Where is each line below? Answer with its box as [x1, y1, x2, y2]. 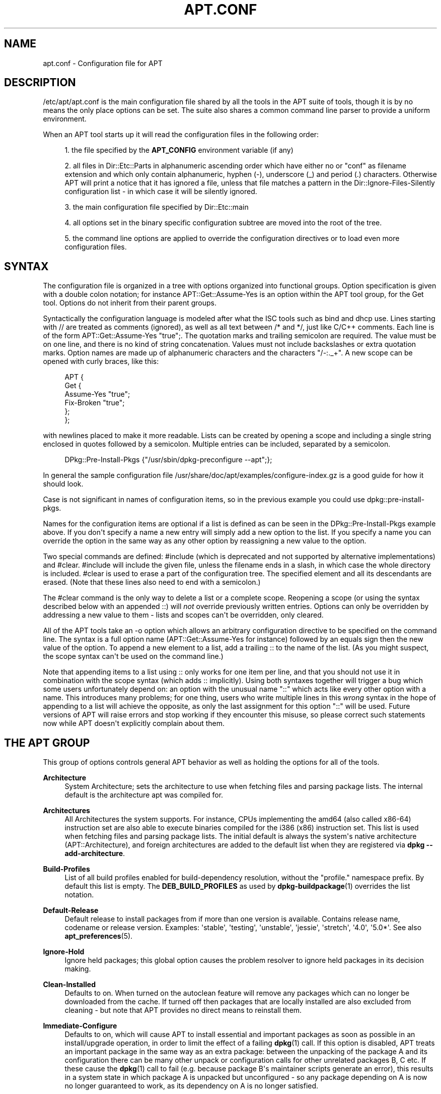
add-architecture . [64, 849, 125, 858]
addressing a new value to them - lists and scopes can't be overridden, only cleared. [43, 611, 324, 620]
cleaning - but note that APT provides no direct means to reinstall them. [64, 1006, 302, 1015]
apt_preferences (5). [64, 932, 133, 941]
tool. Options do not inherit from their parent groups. [43, 298, 217, 308]
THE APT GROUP [4, 736, 90, 749]
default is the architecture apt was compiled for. [64, 791, 224, 800]
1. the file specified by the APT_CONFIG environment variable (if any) [64, 146, 293, 155]
